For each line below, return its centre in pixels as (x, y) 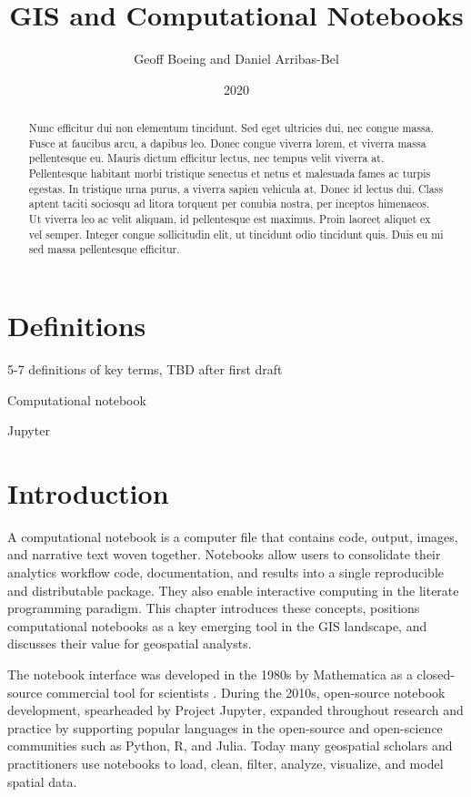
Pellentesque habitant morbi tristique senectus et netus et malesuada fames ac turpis (230, 174)
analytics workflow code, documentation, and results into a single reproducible (225, 572)
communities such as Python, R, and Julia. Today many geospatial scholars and (230, 746)
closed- (436, 674)
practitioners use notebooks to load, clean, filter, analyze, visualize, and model (225, 763)
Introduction (88, 492)
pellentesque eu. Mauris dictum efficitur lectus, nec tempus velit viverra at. (206, 158)
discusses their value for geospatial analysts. (130, 644)
